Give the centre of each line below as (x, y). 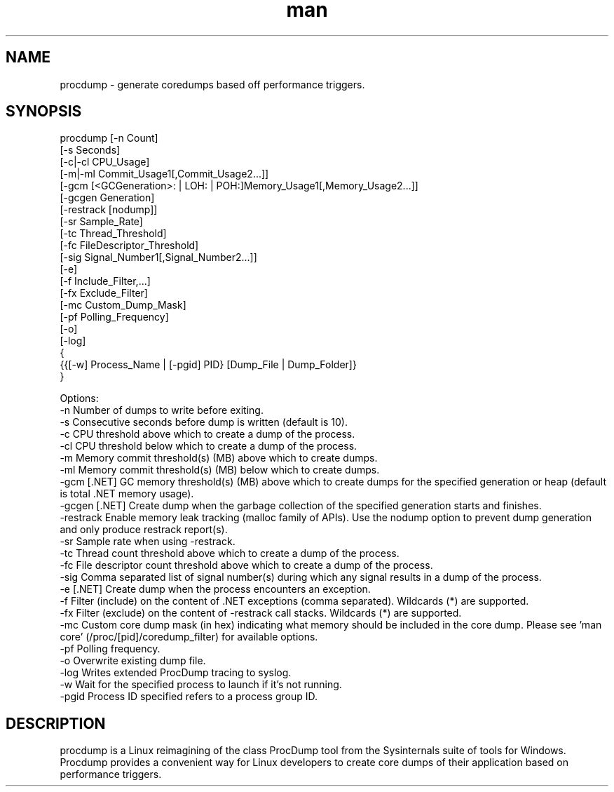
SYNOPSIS (44, 112)
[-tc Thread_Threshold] (113, 234)
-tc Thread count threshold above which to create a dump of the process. (230, 553)
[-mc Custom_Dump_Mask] (123, 305)
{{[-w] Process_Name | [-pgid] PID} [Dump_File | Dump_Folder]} (208, 365)
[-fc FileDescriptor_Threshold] (129, 246)
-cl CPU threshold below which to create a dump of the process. (209, 446)
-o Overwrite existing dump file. (133, 661)
